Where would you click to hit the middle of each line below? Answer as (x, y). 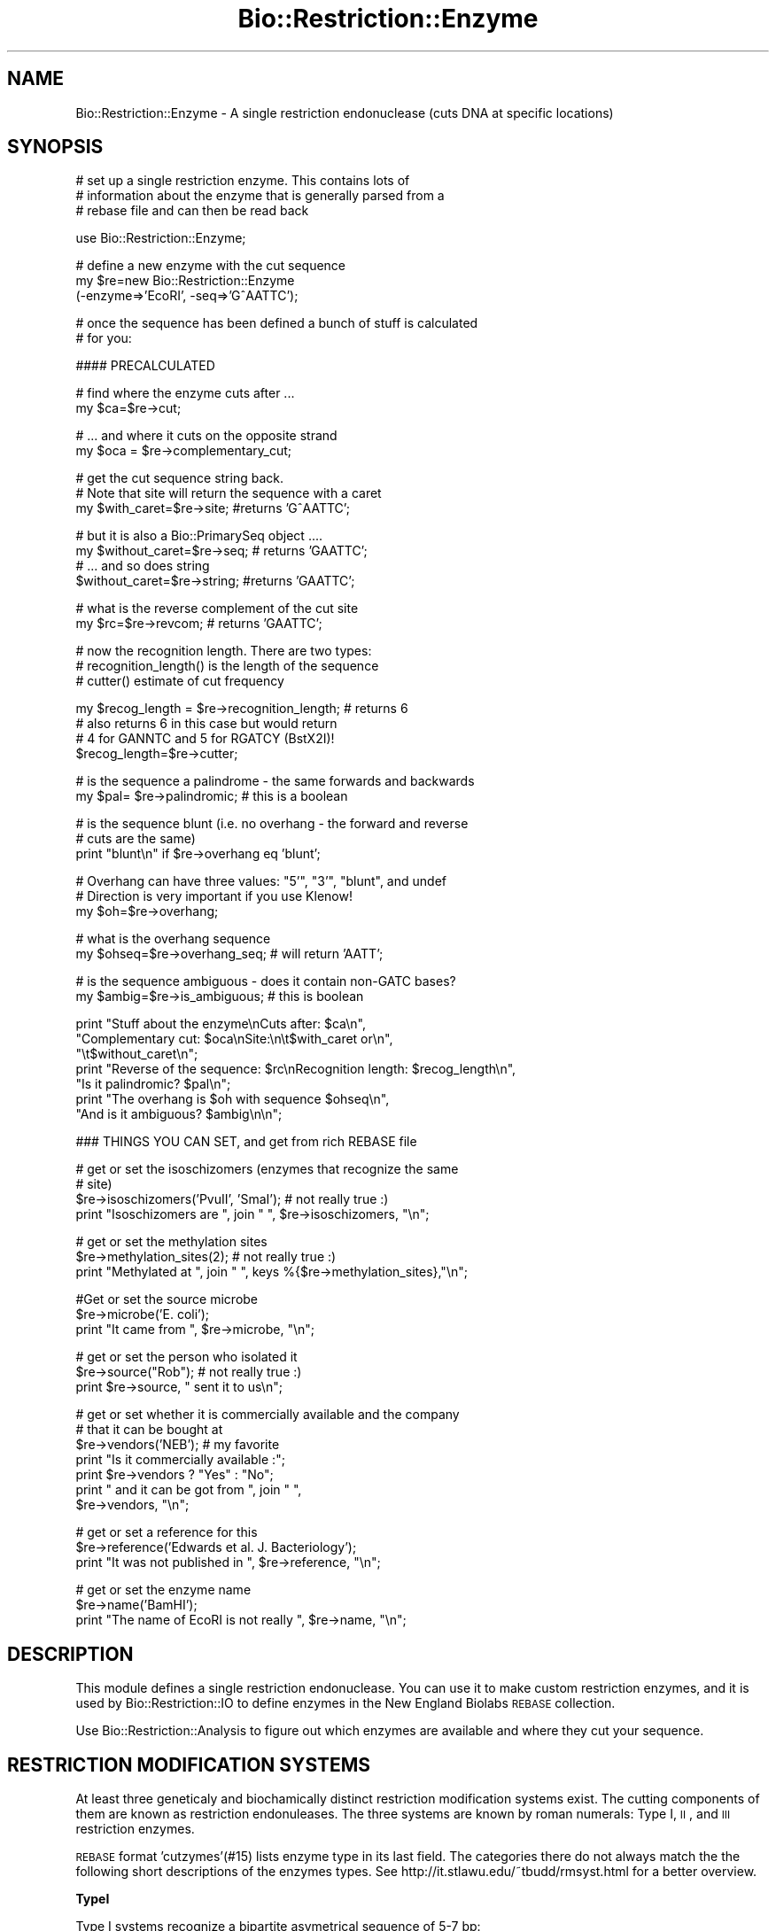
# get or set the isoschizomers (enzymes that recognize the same (267, 1169)
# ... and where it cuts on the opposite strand (206, 436)
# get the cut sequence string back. (179, 478)
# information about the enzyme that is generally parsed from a (260, 196)
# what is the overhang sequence (173, 939)
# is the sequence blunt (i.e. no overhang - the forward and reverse (272, 824)
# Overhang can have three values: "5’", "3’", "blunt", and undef (261, 881)
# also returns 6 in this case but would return (206, 724)
